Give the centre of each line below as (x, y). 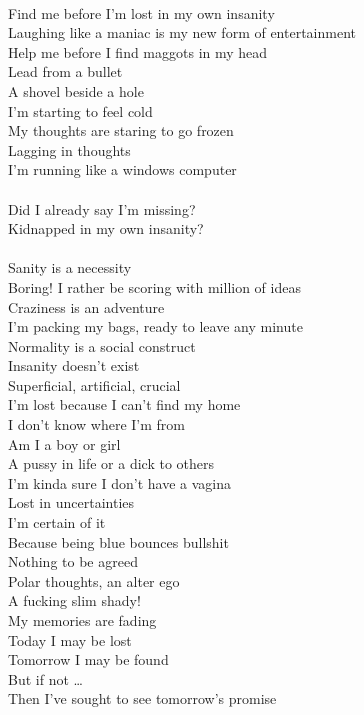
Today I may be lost (70, 639)
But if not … (45, 678)
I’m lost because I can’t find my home (124, 404)
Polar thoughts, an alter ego (94, 580)
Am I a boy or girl (64, 443)
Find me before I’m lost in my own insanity (141, 12)
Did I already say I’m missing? (102, 208)
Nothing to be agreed (73, 561)
